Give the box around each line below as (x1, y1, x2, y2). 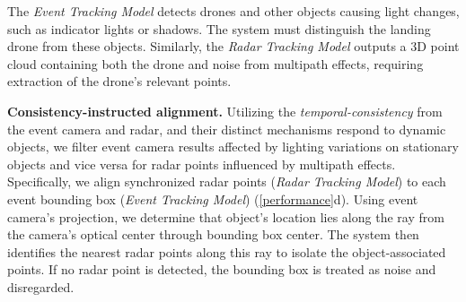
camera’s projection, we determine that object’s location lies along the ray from (7, 207, 444, 226)
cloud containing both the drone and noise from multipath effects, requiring (7, 54, 424, 73)
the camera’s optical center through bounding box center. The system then (7, 225, 419, 244)
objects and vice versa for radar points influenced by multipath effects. (7, 154, 396, 173)
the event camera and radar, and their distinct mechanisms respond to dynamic (7, 119, 446, 138)
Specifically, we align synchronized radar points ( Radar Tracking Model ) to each (7, 172, 446, 191)
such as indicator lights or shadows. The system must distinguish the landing (7, 19, 431, 38)
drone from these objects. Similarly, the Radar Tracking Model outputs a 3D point (7, 37, 460, 56)
